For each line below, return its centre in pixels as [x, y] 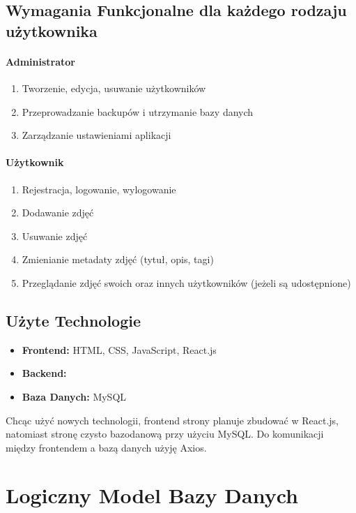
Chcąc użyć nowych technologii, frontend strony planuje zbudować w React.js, [172, 420]
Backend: [44, 373]
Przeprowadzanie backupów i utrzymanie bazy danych [138, 111]
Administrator [40, 61]
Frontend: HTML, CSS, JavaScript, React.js [119, 349]
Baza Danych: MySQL [74, 396]
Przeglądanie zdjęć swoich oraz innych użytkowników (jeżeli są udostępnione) [186, 282]
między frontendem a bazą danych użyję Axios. [106, 447]
